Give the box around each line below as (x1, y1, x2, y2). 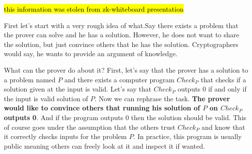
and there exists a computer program (64, 74, 174, 84)
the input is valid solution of (4, 93, 88, 103)
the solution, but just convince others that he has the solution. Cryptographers (4, 39, 238, 49)
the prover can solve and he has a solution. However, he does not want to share (4, 30, 239, 40)
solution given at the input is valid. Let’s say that (4, 84, 152, 94)
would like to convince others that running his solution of (4, 103, 200, 113)
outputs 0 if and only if (177, 84, 247, 94)
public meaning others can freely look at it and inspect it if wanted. (4, 140, 205, 151)
